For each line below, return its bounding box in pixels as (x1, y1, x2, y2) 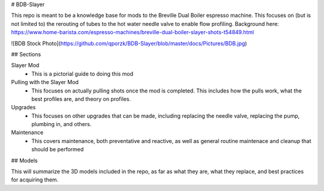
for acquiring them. (11, 176, 59, 183)
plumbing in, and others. (31, 121, 92, 128)
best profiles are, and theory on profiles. (31, 95, 131, 102)
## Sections (11, 50, 41, 58)
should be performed (31, 146, 84, 153)
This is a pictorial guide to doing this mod (31, 70, 133, 77)
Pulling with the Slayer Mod (11, 79, 79, 86)
